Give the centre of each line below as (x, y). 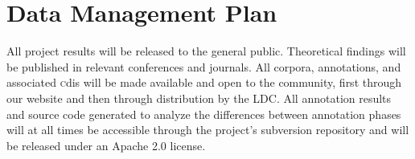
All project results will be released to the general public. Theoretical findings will (206, 51)
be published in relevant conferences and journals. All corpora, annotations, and (204, 66)
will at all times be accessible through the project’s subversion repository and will (208, 130)
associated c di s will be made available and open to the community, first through (204, 82)
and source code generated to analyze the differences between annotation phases (204, 114)
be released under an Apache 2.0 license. (106, 145)
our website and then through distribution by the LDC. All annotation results (199, 98)
